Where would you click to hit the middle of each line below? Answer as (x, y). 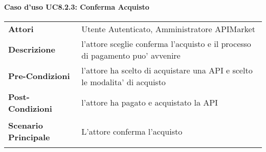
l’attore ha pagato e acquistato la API (150, 103)
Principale (29, 137)
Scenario (26, 125)
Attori (21, 29)
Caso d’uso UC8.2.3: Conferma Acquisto (77, 6)
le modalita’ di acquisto (124, 82)
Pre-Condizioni (39, 76)
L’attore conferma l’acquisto (132, 131)
